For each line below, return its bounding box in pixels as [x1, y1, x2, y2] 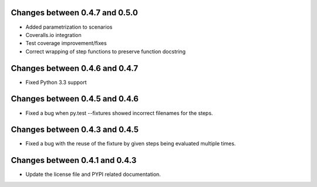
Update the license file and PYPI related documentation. [25, 171, 161, 178]
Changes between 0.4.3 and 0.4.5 [11, 125, 139, 135]
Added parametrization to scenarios [25, 23, 113, 30]
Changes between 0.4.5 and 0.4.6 [11, 94, 139, 104]
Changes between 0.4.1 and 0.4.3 [11, 155, 137, 165]
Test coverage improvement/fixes [25, 40, 107, 47]
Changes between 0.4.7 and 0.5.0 [11, 8, 138, 18]
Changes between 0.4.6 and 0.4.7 [11, 63, 139, 73]
